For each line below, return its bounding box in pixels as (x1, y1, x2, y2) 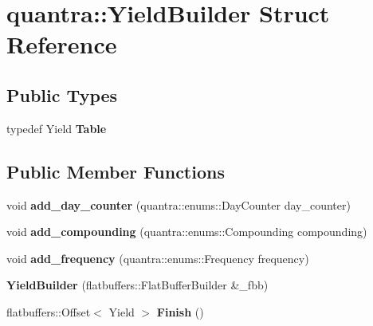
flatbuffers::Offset (6, 303, 91, 320)
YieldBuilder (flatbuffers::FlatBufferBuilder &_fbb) (6, 277, 269, 293)
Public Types (6, 82, 118, 107)
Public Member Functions (6, 159, 225, 183)
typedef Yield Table (6, 120, 107, 136)
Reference (6, 28, 117, 61)
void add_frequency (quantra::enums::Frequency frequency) (6, 249, 309, 266)
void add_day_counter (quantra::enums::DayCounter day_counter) (6, 196, 351, 213)
